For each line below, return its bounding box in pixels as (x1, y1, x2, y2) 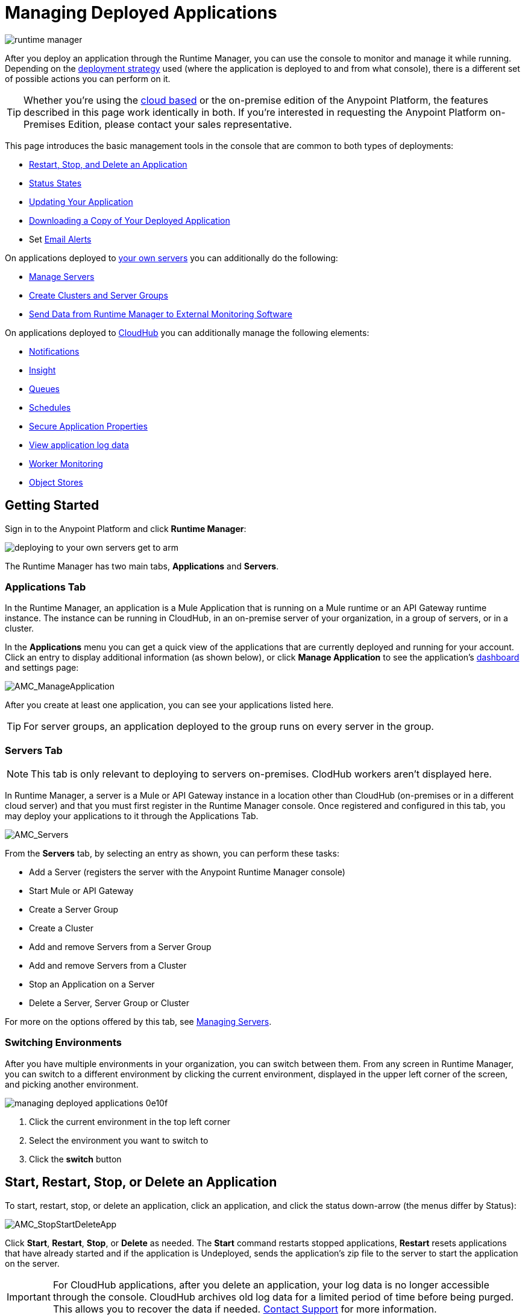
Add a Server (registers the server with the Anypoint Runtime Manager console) (29, 867, 345, 878)
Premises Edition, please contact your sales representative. (24, 118, 292, 130)
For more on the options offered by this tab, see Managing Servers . (5, 1016, 272, 1027)
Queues (29, 383, 60, 394)
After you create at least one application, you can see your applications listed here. (5, 700, 334, 711)
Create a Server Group (29, 904, 119, 915)
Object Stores (29, 477, 83, 487)
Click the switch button (29, 1153, 122, 1164)
